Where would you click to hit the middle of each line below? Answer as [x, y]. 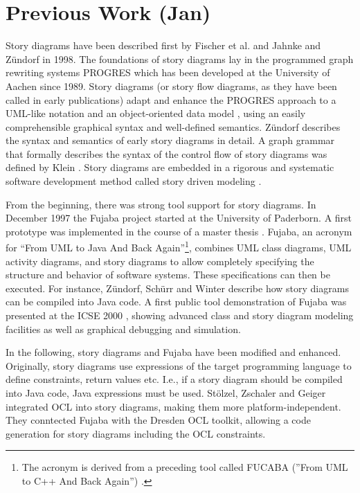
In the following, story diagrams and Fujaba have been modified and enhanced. [173, 352]
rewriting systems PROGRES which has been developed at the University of [168, 72]
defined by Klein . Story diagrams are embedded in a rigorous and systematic [170, 167]
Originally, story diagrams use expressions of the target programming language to [179, 365]
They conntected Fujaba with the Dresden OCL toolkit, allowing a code [158, 420]
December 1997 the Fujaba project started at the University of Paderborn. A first [179, 218]
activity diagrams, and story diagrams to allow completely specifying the [160, 261]
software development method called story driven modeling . [134, 181]
